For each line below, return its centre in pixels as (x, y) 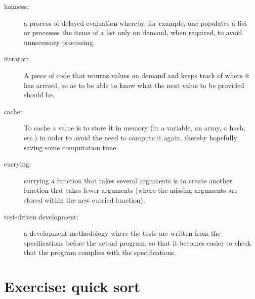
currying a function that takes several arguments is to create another (128, 180)
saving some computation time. (71, 147)
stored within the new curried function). (85, 199)
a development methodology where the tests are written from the (122, 233)
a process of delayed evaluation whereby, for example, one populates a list (135, 22)
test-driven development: (41, 216)
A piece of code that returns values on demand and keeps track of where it (137, 75)
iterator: (16, 59)
